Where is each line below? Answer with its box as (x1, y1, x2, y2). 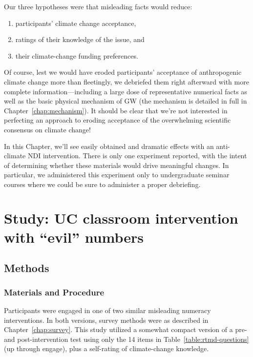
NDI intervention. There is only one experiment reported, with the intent (27, 150, 247, 161)
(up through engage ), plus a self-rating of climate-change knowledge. (4, 343, 209, 354)
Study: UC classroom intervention (4, 208, 238, 228)
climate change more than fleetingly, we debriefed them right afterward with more (4, 76, 249, 86)
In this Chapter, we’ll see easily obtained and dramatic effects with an (4, 141, 214, 151)
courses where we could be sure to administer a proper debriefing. (4, 179, 201, 189)
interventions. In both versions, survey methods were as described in (4, 315, 209, 325)
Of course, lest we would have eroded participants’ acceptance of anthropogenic (4, 67, 242, 77)
